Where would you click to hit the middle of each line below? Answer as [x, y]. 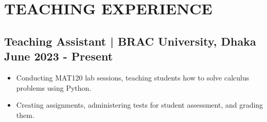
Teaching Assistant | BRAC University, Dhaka [130, 41]
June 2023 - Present [59, 56]
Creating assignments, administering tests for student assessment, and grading [140, 105]
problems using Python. [54, 87]
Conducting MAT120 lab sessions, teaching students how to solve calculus [133, 77]
